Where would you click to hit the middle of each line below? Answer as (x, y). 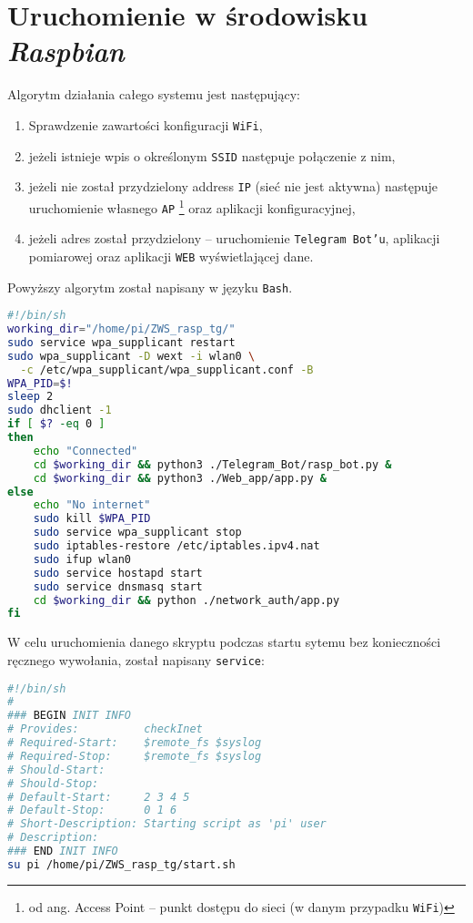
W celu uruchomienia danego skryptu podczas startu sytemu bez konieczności (224, 642)
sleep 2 (30, 397)
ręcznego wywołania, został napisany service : (136, 659)
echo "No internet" (92, 505)
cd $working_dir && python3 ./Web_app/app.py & (180, 478)
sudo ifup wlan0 (82, 559)
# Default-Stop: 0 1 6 (92, 810)
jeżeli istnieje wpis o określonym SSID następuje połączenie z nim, (212, 155)
